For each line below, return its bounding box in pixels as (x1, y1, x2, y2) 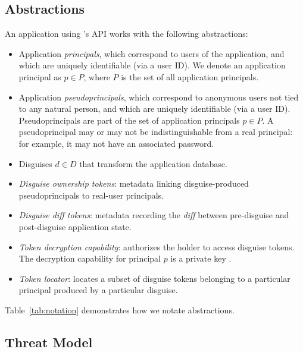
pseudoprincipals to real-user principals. (18, 188, 164, 201)
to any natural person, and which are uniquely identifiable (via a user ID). (18, 102, 290, 115)
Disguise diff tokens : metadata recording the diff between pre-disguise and (18, 209, 289, 221)
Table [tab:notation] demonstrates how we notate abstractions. (5, 303, 235, 316)
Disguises (18, 157, 52, 169)
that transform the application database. (79, 157, 227, 169)
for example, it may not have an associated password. (18, 137, 214, 149)
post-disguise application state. (18, 220, 132, 232)
